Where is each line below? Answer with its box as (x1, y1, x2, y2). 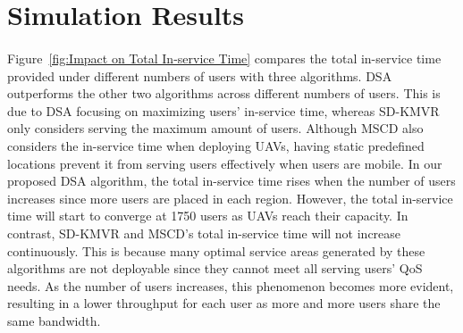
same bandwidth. (7, 311, 101, 329)
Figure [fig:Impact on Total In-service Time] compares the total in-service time (7, 48, 442, 67)
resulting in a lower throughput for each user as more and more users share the (7, 294, 441, 312)
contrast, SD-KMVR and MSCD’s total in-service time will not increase (7, 223, 401, 242)
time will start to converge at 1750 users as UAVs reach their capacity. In (7, 206, 408, 225)
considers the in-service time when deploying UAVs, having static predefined (7, 136, 425, 154)
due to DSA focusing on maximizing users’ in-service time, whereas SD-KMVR (7, 101, 440, 120)
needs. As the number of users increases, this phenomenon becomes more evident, (7, 276, 454, 295)
